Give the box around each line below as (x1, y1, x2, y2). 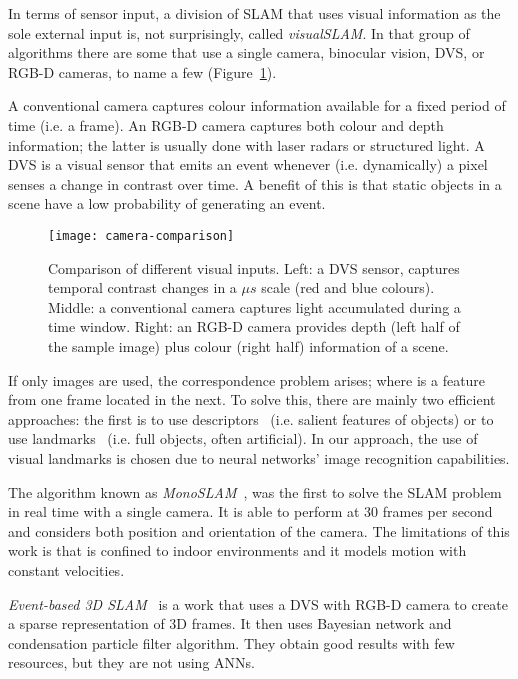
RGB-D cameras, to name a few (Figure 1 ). (8, 61, 277, 82)
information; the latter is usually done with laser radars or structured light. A (8, 134, 485, 155)
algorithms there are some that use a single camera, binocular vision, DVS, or (8, 42, 485, 63)
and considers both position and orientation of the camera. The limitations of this (8, 520, 510, 541)
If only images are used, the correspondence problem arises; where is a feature (8, 369, 486, 390)
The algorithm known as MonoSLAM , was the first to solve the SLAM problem (8, 481, 502, 502)
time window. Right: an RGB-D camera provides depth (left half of (48, 316, 460, 337)
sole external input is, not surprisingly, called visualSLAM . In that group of (8, 22, 470, 43)
